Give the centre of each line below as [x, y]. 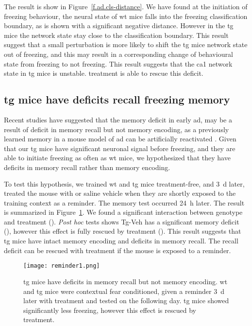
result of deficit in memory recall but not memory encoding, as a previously [117, 129]
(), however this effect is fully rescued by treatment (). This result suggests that [123, 231]
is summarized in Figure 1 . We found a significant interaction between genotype [123, 212]
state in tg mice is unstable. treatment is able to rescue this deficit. [104, 73]
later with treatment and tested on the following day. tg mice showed [126, 300]
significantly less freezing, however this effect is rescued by [110, 310]
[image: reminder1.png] [62, 266]
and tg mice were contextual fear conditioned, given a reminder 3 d [124, 291]
